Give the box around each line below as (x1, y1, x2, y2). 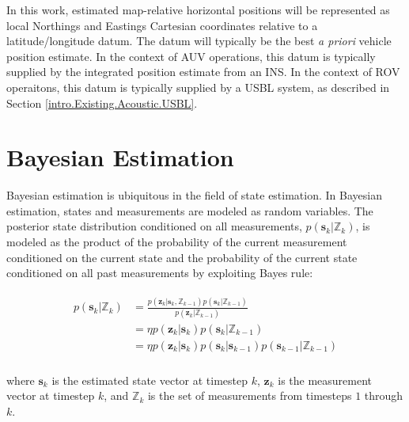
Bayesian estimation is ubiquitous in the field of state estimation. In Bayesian (6, 187, 382, 203)
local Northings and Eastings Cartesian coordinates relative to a (6, 17, 318, 33)
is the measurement (278, 371, 373, 388)
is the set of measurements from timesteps (147, 387, 352, 404)
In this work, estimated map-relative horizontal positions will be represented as (6, 2, 390, 17)
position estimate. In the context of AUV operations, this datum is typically (6, 48, 376, 64)
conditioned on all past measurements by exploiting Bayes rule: (6, 264, 313, 281)
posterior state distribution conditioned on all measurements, (6, 218, 302, 234)
